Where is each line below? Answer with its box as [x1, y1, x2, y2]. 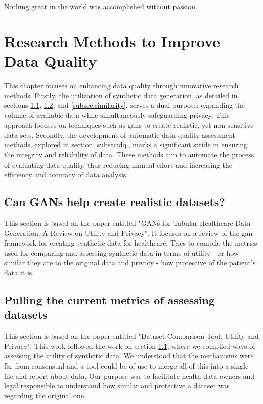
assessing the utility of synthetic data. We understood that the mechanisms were [4, 350, 254, 361]
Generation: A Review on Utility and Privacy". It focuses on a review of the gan [4, 227, 253, 238]
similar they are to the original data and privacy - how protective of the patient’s [4, 257, 256, 268]
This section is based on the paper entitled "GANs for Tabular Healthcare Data [4, 218, 251, 228]
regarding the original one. [4, 390, 86, 400]
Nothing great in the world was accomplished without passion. [4, 1, 197, 11]
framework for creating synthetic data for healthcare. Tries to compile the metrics [4, 237, 257, 248]
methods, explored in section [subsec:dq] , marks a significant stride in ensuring [4, 139, 248, 150]
